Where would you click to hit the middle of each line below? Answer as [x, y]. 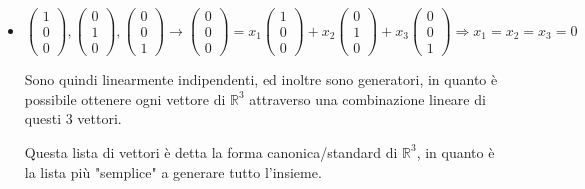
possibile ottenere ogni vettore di [125, 98]
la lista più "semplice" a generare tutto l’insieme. [173, 171]
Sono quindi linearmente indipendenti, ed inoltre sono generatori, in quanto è [261, 79]
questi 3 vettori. [73, 118]
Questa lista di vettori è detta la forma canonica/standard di [211, 151]
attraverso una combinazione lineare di [367, 98]
